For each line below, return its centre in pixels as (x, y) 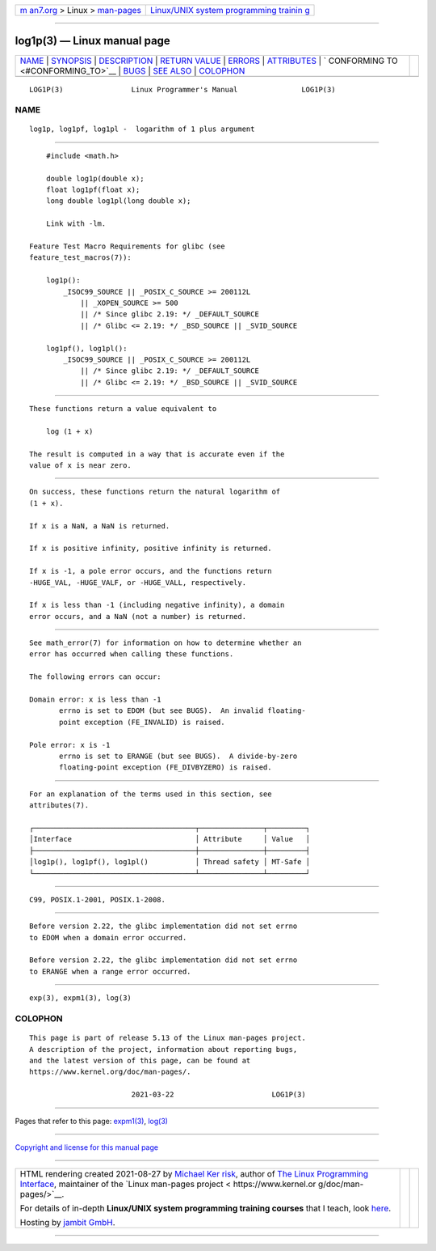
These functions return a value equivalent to (123, 409)
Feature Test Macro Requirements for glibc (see (127, 246)
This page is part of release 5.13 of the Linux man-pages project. (168, 1038)
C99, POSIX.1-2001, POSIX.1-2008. (97, 899)
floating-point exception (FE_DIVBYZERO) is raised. (166, 768)
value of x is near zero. (81, 466)
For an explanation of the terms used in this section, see (151, 794)
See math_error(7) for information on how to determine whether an (166, 643)
